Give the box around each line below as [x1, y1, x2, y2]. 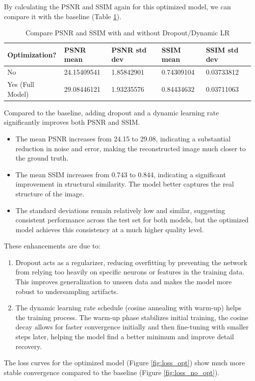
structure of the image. [15, 188, 84, 198]
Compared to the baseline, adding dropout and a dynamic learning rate [4, 107, 219, 117]
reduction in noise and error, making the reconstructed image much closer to [15, 143, 246, 153]
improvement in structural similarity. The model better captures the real [15, 179, 234, 189]
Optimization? [7, 49, 56, 59]
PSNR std [111, 44, 147, 54]
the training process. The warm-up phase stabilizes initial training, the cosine [15, 312, 249, 322]
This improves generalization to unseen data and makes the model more [15, 276, 232, 287]
